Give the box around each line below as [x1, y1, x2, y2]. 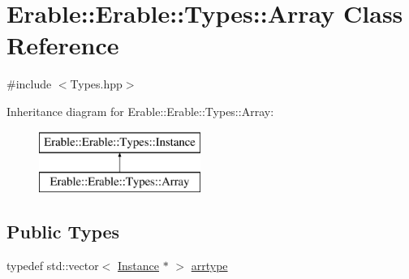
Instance [118, 256, 160, 273]
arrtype [191, 256, 228, 273]
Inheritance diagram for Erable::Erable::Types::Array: [6, 102, 274, 119]
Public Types [6, 219, 120, 244]
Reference [6, 28, 119, 62]
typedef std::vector [6, 256, 99, 273]
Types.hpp [70, 75, 123, 92]
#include [6, 75, 52, 92]
